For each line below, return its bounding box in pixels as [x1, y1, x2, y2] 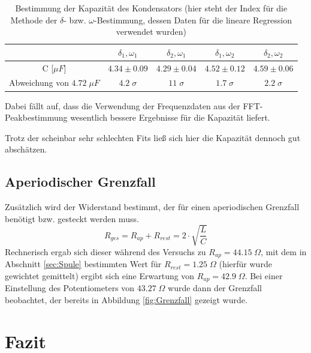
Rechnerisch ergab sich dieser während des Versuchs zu [5, 245, 206, 258]
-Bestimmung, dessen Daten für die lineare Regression [94, 13, 292, 26]
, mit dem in [261, 245, 307, 258]
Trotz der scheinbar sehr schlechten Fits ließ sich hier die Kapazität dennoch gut [5, 131, 301, 143]
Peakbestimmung [5, 111, 68, 124]
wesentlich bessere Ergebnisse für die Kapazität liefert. [70, 111, 270, 124]
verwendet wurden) [116, 25, 186, 38]
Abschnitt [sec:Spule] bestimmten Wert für [5, 258, 162, 270]
